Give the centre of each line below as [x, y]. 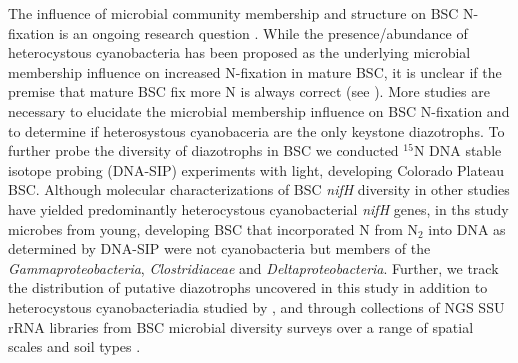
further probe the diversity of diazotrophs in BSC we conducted [203, 150]
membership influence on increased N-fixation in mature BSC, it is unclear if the [255, 71]
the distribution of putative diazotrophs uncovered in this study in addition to [248, 287]
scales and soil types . [74, 346]
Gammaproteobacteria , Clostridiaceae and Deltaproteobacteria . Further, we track [253, 267]
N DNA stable [457, 150]
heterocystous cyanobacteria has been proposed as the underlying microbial [239, 52]
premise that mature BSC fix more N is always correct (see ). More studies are [249, 91]
